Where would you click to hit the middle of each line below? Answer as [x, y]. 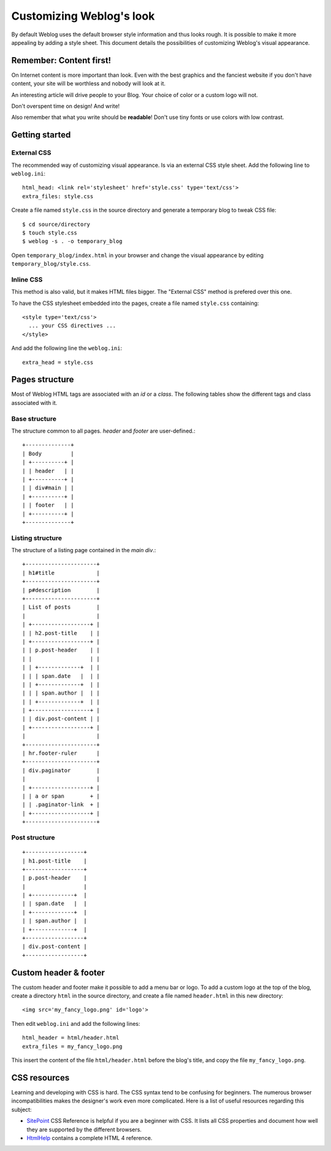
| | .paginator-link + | [61, 805]
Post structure [33, 837]
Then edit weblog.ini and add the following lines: [76, 1023]
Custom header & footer [58, 972]
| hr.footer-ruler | [61, 753]
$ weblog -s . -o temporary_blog [72, 241]
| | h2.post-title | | [61, 633]
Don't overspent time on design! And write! [66, 106]
